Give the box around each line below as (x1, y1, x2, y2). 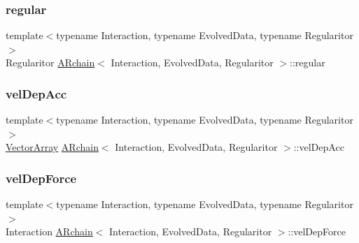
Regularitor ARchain (6, 55, 95, 70)
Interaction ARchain (6, 224, 93, 239)
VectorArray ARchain (6, 140, 99, 154)
